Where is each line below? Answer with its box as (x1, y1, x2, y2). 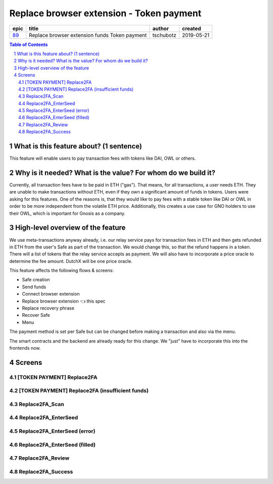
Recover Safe (22, 312, 50, 318)
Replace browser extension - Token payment (9, 8, 202, 19)
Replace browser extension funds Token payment (28, 31, 147, 39)
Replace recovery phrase (22, 305, 74, 311)
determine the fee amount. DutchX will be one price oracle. (9, 258, 132, 264)
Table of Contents (9, 41, 48, 48)
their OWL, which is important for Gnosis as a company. (9, 210, 126, 216)
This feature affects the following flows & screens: (9, 268, 114, 274)
